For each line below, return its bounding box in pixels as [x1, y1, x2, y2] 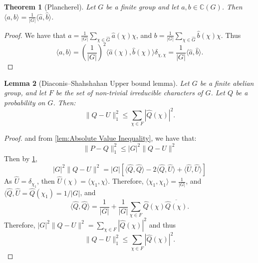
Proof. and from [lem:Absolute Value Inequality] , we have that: [4, 133, 197, 143]
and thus [149, 219, 176, 230]
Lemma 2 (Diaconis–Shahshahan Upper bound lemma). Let [4, 77, 190, 88]
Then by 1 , [4, 153, 37, 164]
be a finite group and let [106, 1, 179, 11]
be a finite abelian [200, 77, 254, 88]
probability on [4, 97, 45, 107]
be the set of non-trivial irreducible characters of [55, 87, 203, 98]
